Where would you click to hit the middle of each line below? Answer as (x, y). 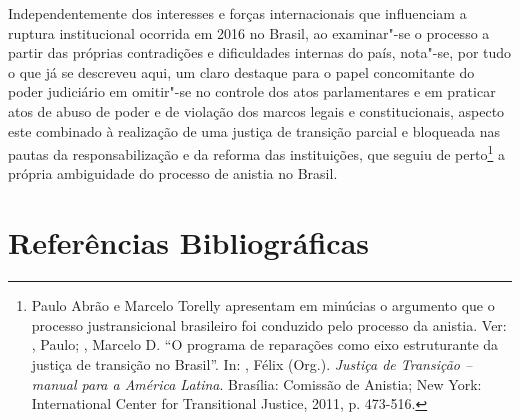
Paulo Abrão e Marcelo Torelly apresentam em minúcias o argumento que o (263, 305)
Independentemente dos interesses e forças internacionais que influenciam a (237, 13)
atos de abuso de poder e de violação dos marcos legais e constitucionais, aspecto (256, 110)
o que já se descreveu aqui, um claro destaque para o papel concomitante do (241, 71)
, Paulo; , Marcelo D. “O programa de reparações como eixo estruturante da (265, 344)
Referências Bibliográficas (189, 242)
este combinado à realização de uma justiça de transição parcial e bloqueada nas (254, 130)
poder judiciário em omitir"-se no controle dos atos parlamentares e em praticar (252, 91)
